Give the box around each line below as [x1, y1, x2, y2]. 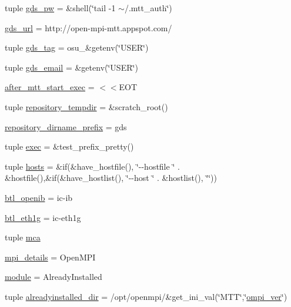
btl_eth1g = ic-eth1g [5, 211, 81, 223]
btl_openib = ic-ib [5, 191, 73, 203]
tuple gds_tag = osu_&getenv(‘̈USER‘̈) [5, 41, 149, 54]
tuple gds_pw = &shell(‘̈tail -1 [5, 2, 116, 14]
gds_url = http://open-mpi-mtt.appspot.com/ [5, 21, 172, 34]
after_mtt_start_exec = [5, 81, 95, 93]
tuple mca [5, 231, 41, 243]
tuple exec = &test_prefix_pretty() [5, 140, 134, 153]
